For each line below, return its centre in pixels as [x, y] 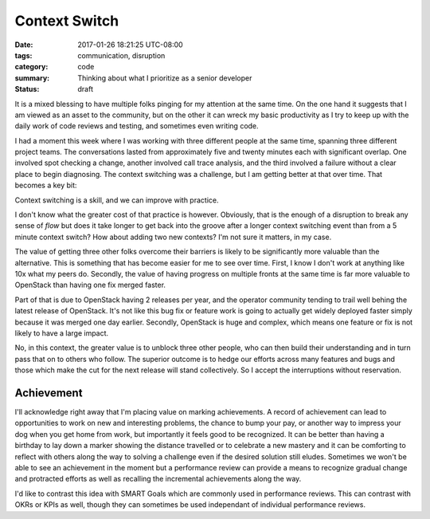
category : [31, 67]
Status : [27, 89]
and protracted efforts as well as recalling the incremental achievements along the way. [158, 479]
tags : [23, 55]
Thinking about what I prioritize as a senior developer [165, 78]
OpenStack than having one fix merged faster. [90, 285]
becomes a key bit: [46, 185]
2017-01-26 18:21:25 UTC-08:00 [130, 45]
